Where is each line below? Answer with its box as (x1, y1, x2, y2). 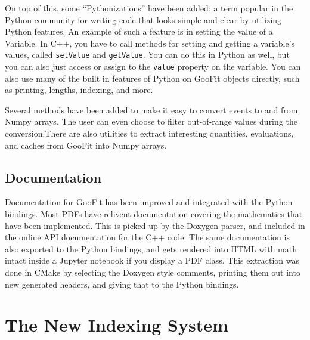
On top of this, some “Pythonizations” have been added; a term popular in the (5, 2, 293, 14)
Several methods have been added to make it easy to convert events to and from (5, 103, 298, 116)
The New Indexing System (5, 313, 228, 337)
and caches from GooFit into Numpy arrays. (5, 138, 167, 151)
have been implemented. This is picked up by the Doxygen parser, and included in (5, 219, 305, 231)
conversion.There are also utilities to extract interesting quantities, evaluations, (5, 127, 294, 140)
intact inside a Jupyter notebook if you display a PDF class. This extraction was (5, 254, 300, 267)
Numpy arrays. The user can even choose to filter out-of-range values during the (5, 115, 297, 128)
